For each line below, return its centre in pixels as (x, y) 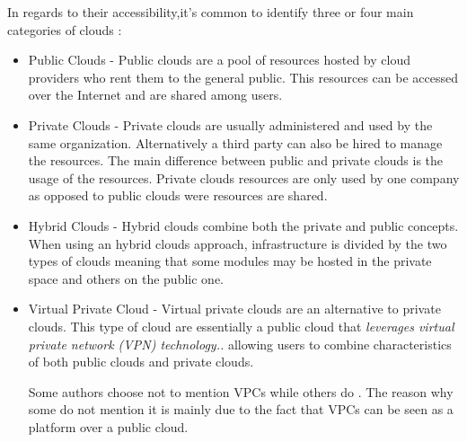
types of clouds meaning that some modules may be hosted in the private (230, 261)
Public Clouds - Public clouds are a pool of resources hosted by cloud (219, 60)
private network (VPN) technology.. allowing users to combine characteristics (240, 344)
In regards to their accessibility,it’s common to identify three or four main (211, 12)
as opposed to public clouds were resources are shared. (178, 195)
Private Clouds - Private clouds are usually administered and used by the (230, 124)
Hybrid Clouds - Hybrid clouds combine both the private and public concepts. (243, 225)
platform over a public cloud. (108, 426)
